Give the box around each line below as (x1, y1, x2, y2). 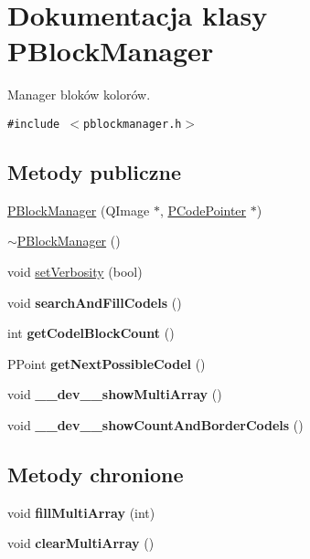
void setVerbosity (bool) (7, 261, 143, 280)
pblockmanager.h (83, 117, 182, 131)
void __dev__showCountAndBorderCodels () (7, 415, 304, 434)
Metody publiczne (7, 157, 181, 185)
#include (7, 117, 60, 131)
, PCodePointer (159, 200, 247, 219)
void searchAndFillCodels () (7, 292, 182, 311)
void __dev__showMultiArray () (7, 385, 222, 404)
